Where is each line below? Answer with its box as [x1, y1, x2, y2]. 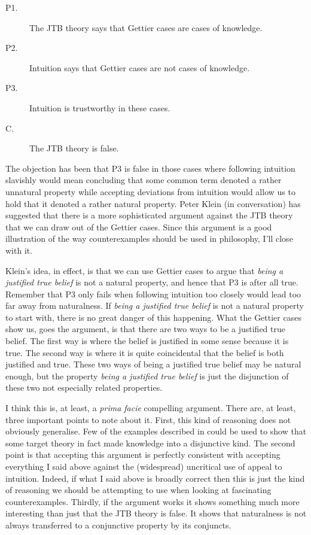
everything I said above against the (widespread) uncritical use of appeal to [5, 460, 282, 472]
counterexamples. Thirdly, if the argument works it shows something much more [5, 495, 300, 507]
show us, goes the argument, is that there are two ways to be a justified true [5, 323, 286, 335]
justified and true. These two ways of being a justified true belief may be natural [5, 358, 301, 370]
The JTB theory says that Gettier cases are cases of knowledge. [29, 21, 263, 34]
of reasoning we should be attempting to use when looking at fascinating [5, 484, 272, 496]
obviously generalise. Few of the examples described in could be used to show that [5, 425, 307, 437]
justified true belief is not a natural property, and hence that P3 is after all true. [5, 276, 298, 288]
